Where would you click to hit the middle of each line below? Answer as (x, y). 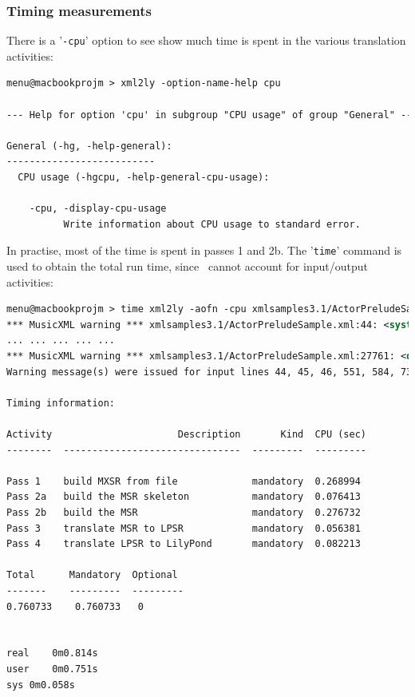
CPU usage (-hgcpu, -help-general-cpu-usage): (144, 178)
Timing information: (61, 403)
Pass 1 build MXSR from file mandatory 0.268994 (184, 481)
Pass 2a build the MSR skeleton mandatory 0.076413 (184, 497)
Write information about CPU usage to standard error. (212, 224)
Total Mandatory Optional (92, 575)
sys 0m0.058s (41, 685)
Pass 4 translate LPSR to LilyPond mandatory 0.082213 (184, 544)
